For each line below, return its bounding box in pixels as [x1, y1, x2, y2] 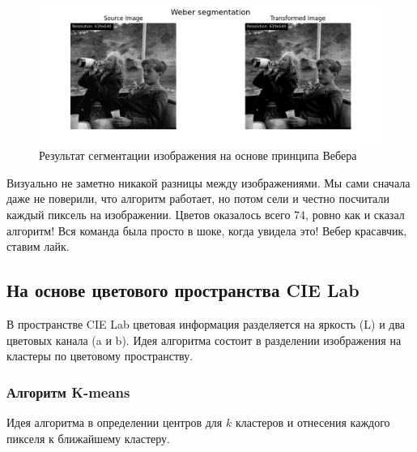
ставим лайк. [6, 238, 70, 255]
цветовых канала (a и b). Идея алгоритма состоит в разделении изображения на [6, 331, 402, 348]
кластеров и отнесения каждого [235, 413, 390, 430]
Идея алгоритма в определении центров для [6, 413, 223, 430]
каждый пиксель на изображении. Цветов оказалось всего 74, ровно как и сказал [6, 205, 405, 222]
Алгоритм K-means [6, 381, 130, 402]
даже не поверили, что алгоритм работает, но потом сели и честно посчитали [6, 190, 389, 207]
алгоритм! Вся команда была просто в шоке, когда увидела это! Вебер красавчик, [6, 222, 407, 239]
